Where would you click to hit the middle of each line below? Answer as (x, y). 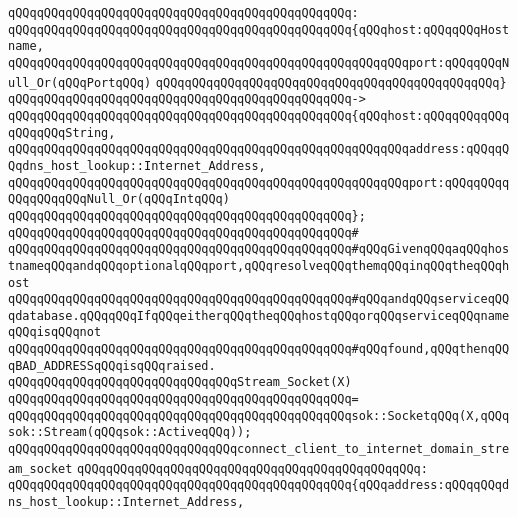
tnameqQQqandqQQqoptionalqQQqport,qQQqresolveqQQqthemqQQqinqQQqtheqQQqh (259, 265)
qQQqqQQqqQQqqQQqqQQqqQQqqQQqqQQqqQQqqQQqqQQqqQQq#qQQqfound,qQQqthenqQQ (259, 349)
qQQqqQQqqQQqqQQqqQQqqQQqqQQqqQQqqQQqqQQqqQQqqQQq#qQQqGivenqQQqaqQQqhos (259, 249)
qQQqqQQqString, (62, 132)
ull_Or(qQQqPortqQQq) (80, 82)
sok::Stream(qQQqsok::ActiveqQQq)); (130, 432)
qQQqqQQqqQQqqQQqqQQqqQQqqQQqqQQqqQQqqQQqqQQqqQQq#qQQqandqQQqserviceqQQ (259, 299)
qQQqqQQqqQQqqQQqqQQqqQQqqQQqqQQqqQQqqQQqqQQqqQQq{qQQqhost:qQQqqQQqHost (259, 29)
